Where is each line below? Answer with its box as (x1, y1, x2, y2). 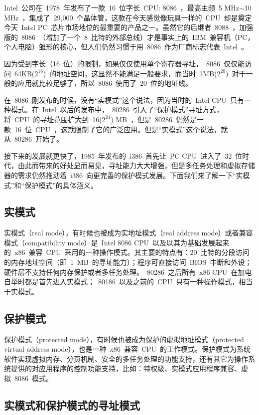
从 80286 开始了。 (4, 134, 63, 144)
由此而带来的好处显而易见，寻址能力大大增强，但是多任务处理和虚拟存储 (17, 160, 255, 171)
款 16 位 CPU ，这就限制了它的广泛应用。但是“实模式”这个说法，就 (4, 124, 228, 134)
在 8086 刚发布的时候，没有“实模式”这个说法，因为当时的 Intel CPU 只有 (4, 94, 245, 105)
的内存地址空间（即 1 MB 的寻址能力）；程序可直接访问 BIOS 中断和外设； (4, 257, 252, 267)
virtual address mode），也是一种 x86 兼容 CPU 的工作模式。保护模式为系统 (4, 344, 251, 354)
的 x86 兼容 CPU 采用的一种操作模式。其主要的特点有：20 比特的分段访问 (4, 247, 250, 257)
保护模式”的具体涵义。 (24, 180, 98, 190)
